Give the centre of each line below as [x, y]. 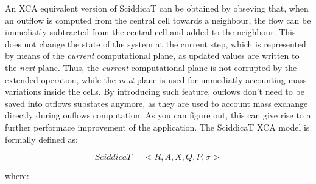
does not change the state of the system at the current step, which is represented [156, 43]
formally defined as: [41, 139]
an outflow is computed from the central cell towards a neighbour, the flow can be [158, 20]
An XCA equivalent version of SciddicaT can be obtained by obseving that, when [157, 8]
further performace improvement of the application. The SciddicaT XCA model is [157, 127]
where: [17, 176]
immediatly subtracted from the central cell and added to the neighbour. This [150, 32]
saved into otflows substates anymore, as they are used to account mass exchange [156, 103]
